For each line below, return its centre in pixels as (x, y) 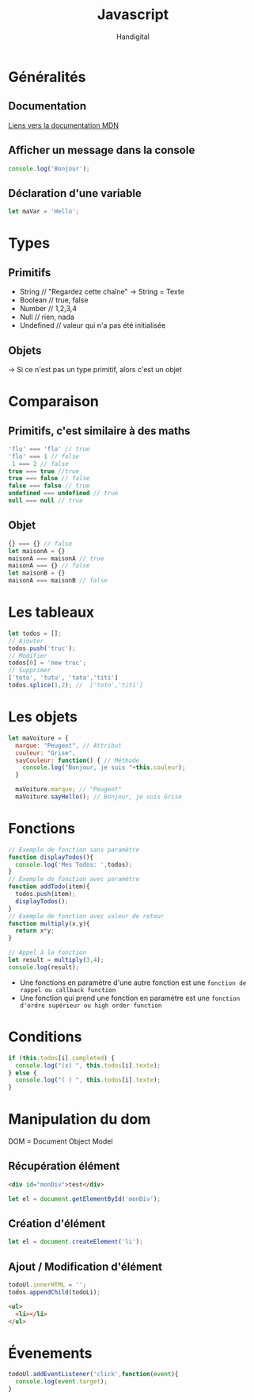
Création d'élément (57, 1224)
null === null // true (45, 501)
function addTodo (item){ (49, 887)
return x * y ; (35, 931)
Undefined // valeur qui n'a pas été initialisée (93, 325)
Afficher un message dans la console (102, 150)
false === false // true (49, 486)
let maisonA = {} (37, 551)
